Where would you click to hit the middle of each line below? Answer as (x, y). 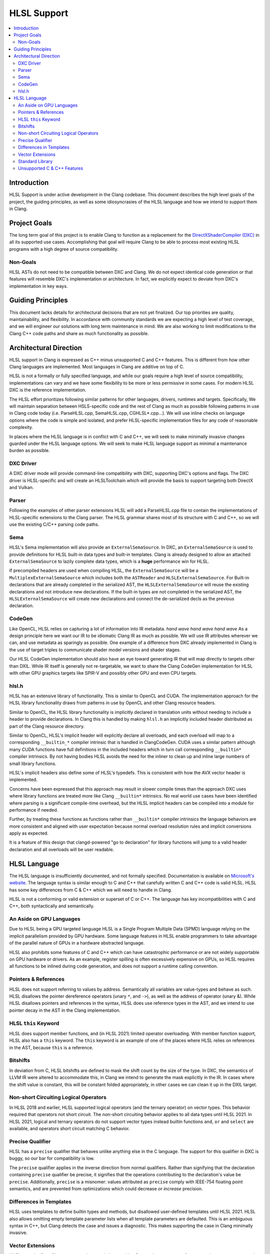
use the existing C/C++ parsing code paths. (54, 525)
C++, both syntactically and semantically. (52, 906)
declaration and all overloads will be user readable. (62, 849)
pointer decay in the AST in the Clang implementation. (65, 1010)
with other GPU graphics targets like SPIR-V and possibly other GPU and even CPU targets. (103, 673)
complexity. (21, 427)
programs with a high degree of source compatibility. (64, 249)
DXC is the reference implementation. (48, 390)
